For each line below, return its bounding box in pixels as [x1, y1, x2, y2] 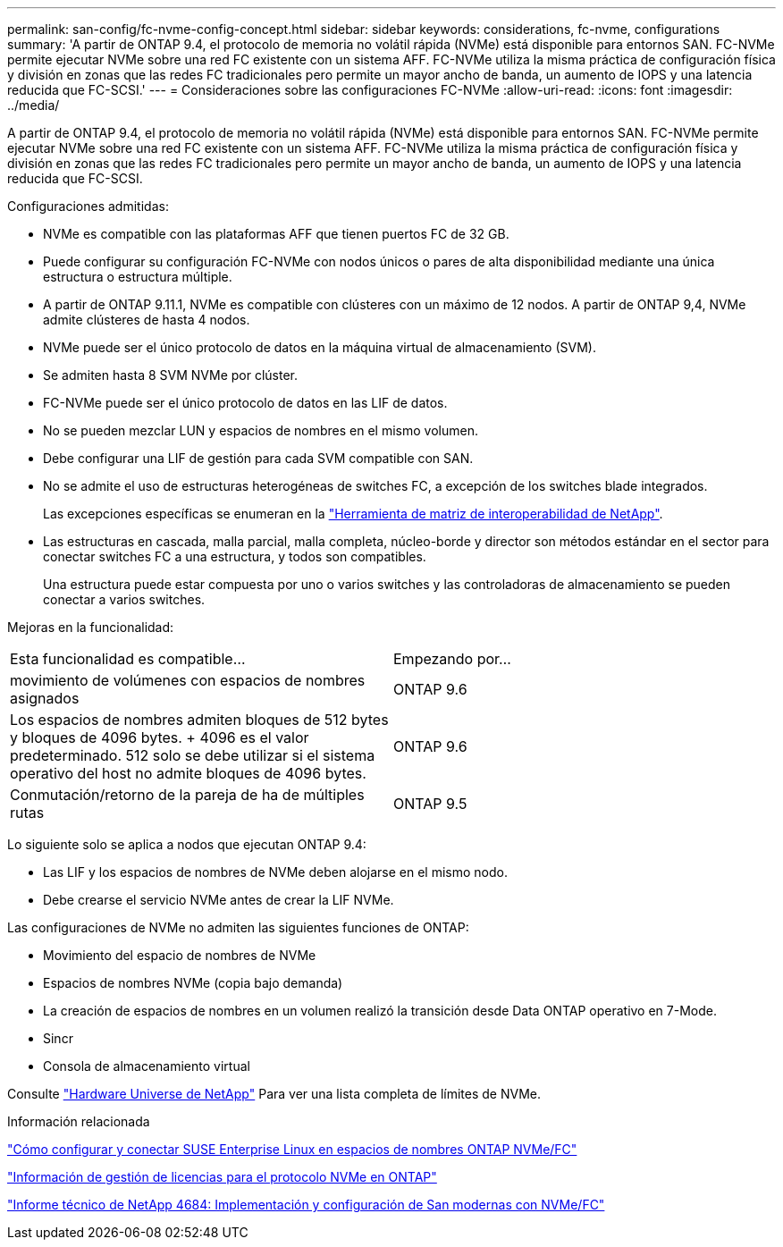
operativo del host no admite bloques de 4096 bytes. [10, 764, 366, 782]
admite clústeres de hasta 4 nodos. [43, 312, 250, 327]
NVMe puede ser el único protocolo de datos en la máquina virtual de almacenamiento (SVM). [43, 340, 596, 355]
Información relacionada [7, 1114, 150, 1129]
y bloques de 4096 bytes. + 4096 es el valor [10, 729, 309, 746]
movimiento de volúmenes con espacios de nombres [10, 671, 366, 689]
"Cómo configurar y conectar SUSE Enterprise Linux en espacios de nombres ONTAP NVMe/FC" [7, 1142, 577, 1157]
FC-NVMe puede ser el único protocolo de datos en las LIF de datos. [43, 395, 448, 410]
